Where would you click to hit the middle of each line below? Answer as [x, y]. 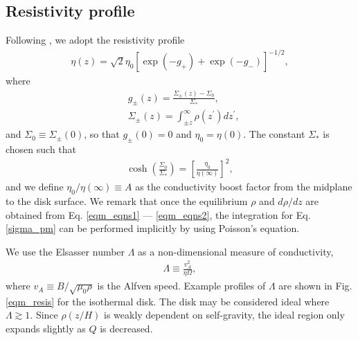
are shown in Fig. [315, 286]
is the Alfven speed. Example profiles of [181, 286]
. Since [44, 315]
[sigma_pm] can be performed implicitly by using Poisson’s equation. [153, 228]
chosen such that [41, 149]
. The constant [274, 134]
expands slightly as [46, 329]
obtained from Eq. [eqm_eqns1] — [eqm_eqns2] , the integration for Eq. [158, 214]
